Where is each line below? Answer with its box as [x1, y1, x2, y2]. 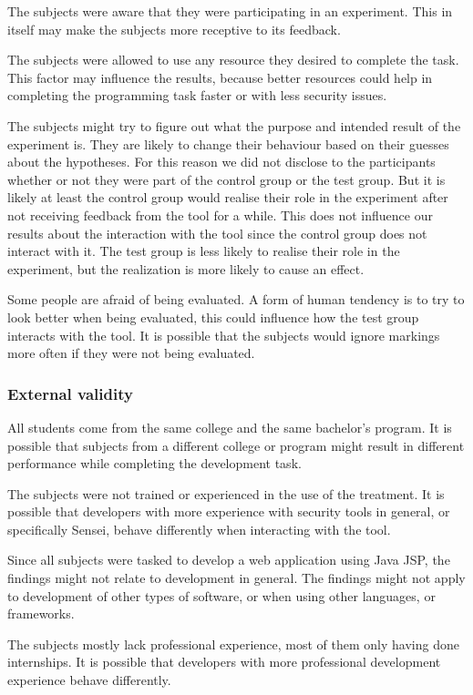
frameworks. [7, 604, 75, 623]
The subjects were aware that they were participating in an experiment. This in [7, 2, 453, 20]
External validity [7, 382, 133, 404]
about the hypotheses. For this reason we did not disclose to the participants [7, 152, 436, 171]
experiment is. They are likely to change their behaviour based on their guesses [7, 134, 449, 153]
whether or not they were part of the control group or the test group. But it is [7, 169, 446, 189]
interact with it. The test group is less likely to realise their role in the [7, 241, 400, 261]
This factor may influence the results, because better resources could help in [7, 67, 433, 87]
